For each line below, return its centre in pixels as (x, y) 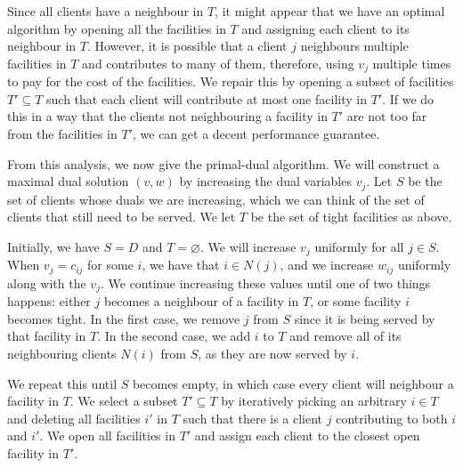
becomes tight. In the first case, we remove (124, 318)
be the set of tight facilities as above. (351, 217)
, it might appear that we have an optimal (330, 11)
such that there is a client (253, 418)
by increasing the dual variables (265, 181)
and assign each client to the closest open (307, 436)
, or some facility (356, 301)
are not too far (387, 116)
